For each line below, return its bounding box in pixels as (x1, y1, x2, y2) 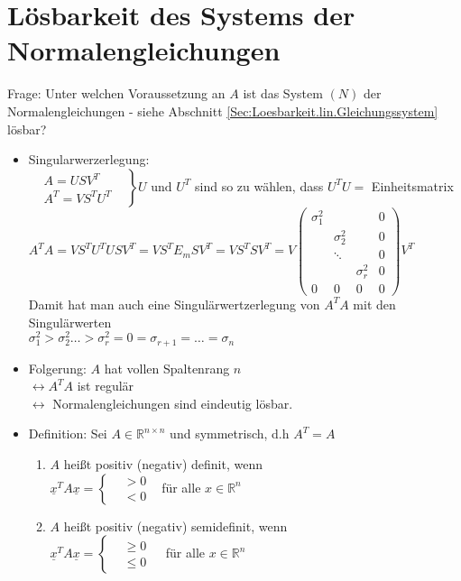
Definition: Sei (28, 424, 107, 443)
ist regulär (77, 376, 134, 395)
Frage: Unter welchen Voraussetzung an (7, 84, 226, 103)
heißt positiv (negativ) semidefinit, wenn (63, 516, 288, 535)
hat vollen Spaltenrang (104, 358, 230, 377)
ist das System (243, 84, 323, 103)
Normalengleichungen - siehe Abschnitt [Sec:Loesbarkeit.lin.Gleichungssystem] (7, 101, 438, 120)
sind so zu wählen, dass (194, 176, 324, 195)
